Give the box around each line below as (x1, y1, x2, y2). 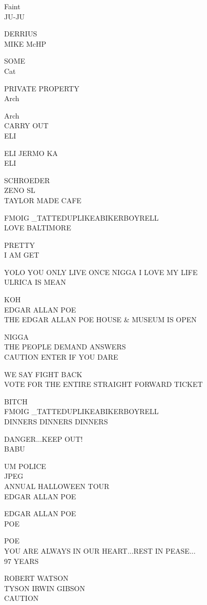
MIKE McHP (4, 38, 47, 49)
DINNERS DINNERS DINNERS (4, 416, 108, 426)
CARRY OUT (4, 120, 49, 131)
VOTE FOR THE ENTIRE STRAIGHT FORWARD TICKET (4, 379, 203, 389)
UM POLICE (4, 460, 46, 471)
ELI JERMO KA (4, 147, 58, 158)
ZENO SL (4, 185, 35, 196)
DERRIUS (4, 28, 37, 39)
